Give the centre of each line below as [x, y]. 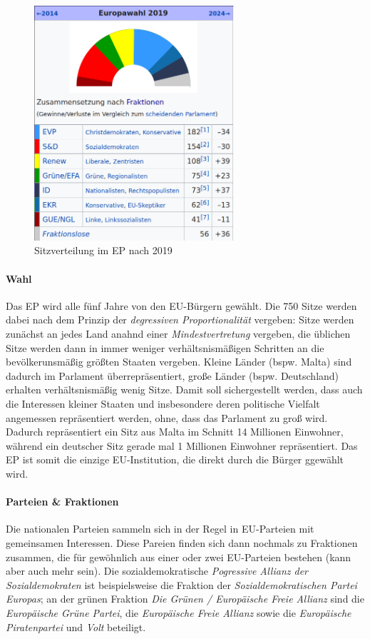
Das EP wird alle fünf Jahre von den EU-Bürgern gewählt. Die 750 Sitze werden [181, 305]
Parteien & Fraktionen [62, 502]
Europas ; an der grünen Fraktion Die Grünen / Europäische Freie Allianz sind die [185, 599]
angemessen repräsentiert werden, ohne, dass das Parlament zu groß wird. [167, 417]
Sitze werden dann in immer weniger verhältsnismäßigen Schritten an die [165, 347]
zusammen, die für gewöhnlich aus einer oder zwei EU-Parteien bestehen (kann [179, 557]
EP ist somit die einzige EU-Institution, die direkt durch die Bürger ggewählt [175, 459]
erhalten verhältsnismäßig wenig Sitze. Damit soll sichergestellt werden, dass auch [184, 389]
